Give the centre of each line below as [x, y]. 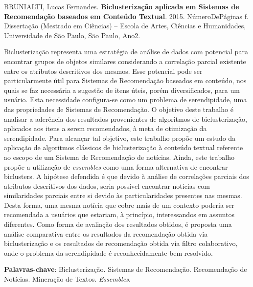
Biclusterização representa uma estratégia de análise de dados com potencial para [126, 52]
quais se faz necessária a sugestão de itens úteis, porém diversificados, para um [122, 90]
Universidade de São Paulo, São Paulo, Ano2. [72, 35]
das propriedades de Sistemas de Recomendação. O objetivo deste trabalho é [119, 109]
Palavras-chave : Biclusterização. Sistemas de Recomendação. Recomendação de [126, 269]
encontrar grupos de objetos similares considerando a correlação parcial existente [125, 61]
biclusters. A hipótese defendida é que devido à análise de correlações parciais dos [126, 176]
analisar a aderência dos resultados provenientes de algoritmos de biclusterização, [126, 119]
